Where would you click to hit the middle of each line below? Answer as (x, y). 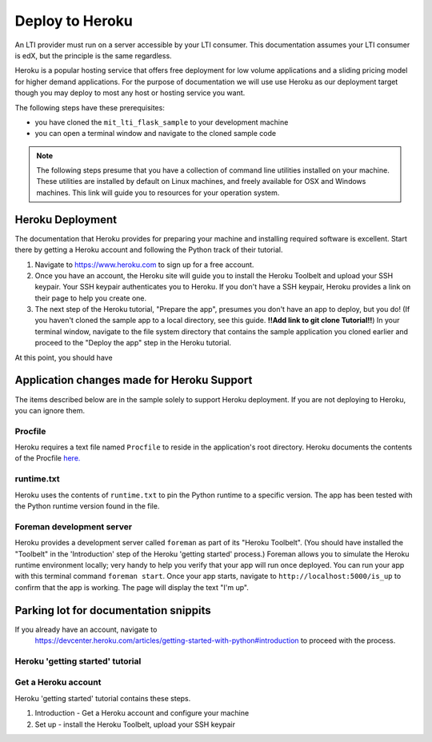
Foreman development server (73, 526)
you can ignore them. (50, 410)
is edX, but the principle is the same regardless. (93, 55)
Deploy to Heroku (74, 21)
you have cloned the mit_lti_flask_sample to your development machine (162, 122)
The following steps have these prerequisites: (90, 107)
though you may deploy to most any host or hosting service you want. (130, 93)
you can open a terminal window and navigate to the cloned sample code (155, 134)
